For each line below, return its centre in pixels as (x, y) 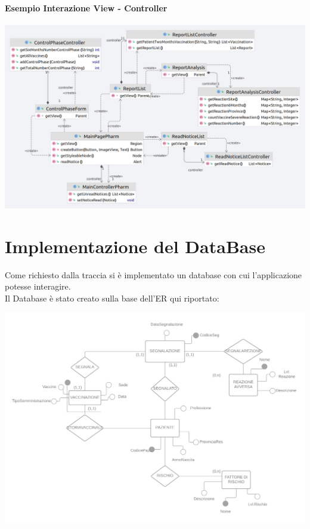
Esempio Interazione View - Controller (86, 7)
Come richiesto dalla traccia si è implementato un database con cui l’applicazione (154, 274)
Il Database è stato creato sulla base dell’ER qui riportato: (112, 298)
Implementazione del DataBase (135, 246)
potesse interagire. (38, 286)
